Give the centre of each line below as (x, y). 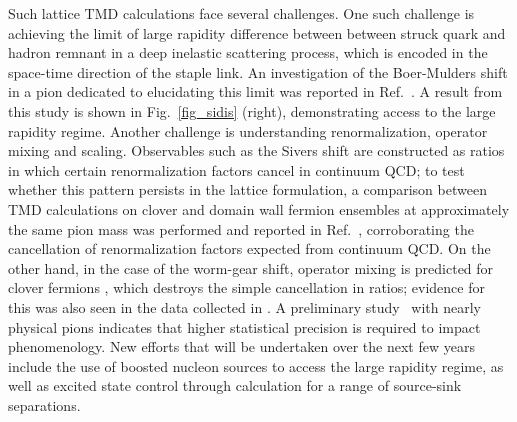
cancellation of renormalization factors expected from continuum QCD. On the (249, 248)
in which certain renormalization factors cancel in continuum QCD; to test (236, 169)
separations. (44, 404)
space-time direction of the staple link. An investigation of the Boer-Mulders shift (258, 71)
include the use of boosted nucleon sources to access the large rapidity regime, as (256, 365)
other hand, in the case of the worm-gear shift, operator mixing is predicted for (251, 267)
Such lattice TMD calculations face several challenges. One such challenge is (241, 13)
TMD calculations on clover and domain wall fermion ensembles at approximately (259, 208)
